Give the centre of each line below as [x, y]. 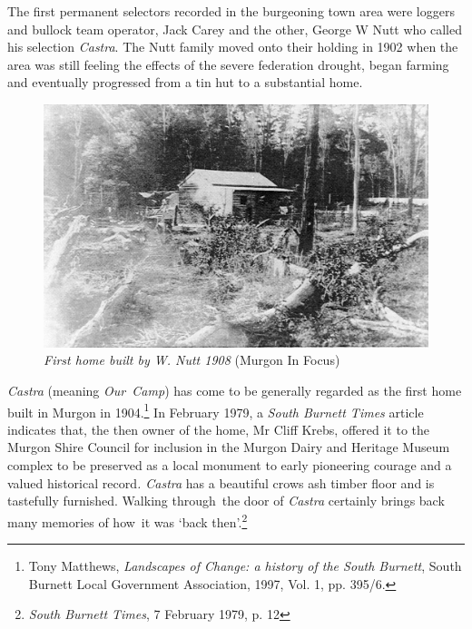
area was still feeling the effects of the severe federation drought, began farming [228, 64]
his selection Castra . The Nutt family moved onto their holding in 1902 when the [233, 47]
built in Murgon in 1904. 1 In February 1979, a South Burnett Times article [216, 410]
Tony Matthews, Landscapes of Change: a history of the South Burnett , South [245, 566]
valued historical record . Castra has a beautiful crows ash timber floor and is [221, 482]
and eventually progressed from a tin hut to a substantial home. [185, 82]
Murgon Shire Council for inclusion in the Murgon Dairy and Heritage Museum [229, 447]
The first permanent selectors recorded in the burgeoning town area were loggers [231, 11]
